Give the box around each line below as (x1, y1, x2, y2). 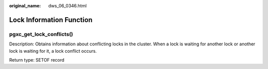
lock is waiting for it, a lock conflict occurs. (9, 48, 97, 54)
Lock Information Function (9, 15, 93, 24)
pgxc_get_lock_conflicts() (9, 31, 73, 37)
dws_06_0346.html (48, 3, 87, 8)
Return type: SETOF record (9, 57, 65, 63)
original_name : (9, 3, 41, 8)
